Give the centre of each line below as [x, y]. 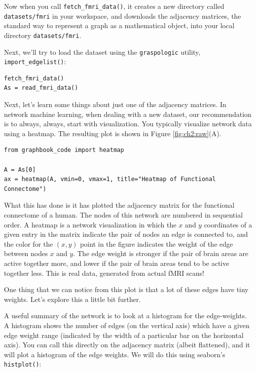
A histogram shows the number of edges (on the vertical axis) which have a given [127, 325]
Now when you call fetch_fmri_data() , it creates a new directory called [114, 6]
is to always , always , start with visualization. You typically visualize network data [128, 124]
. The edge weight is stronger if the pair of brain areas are [161, 253]
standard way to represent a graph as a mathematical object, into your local [119, 25]
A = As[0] [20, 169]
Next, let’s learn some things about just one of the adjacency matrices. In [115, 104]
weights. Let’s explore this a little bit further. [73, 299]
